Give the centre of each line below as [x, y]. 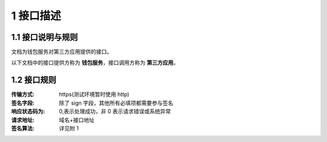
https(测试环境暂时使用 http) [94, 94]
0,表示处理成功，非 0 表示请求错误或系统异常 [115, 111]
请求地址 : [23, 120]
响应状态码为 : [28, 111]
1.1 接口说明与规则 [45, 37]
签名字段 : [23, 103]
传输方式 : [23, 94]
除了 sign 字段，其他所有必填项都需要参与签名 [116, 103]
